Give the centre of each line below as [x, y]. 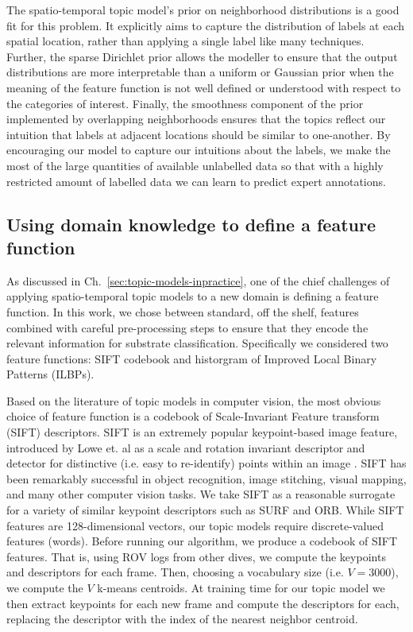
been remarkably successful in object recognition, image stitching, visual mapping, [206, 478]
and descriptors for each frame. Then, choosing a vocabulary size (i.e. [175, 572]
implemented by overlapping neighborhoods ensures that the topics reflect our [196, 119]
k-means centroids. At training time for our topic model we [241, 587]
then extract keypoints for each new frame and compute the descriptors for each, [203, 603]
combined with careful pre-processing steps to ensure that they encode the [187, 327]
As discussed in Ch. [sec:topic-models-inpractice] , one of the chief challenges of [198, 280]
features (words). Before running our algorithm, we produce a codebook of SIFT [202, 541]
